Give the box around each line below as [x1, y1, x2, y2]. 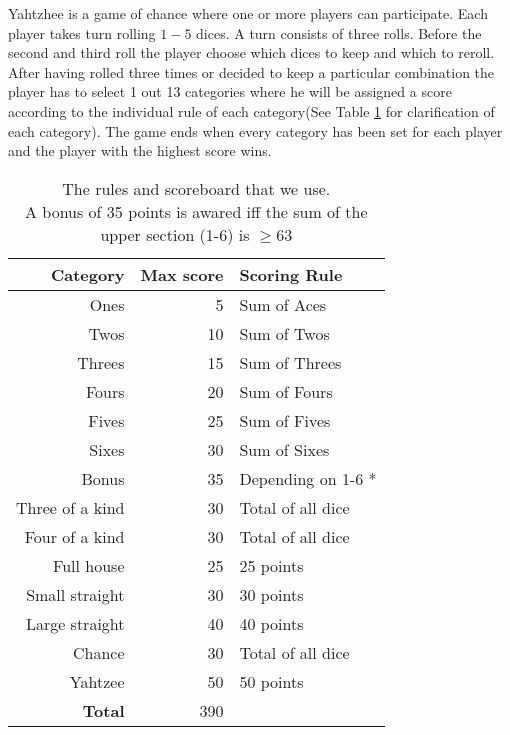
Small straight [26, 582, 125, 606]
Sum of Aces [239, 292, 327, 316]
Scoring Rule [239, 262, 343, 286]
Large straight [25, 611, 125, 635]
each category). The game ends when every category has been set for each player [8, 120, 503, 141]
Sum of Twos [239, 321, 330, 345]
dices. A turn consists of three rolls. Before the [196, 22, 482, 43]
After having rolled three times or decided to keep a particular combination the [8, 61, 495, 82]
